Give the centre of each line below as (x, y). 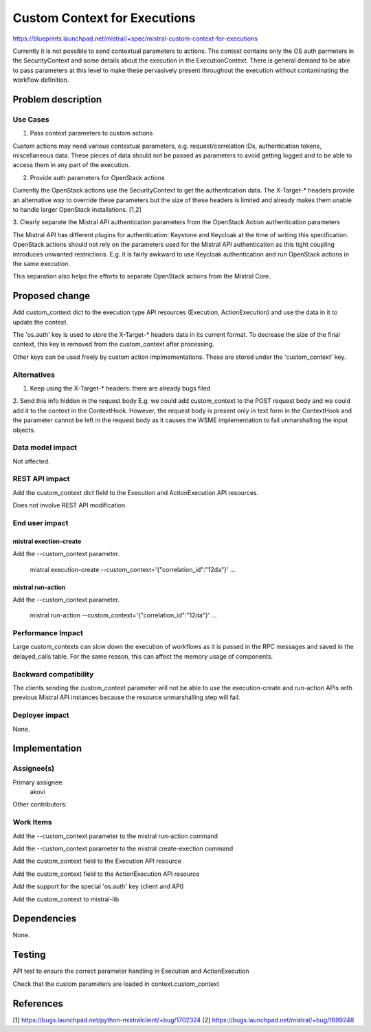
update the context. (41, 322)
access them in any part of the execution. (71, 165)
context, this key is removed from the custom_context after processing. (113, 344)
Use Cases (31, 119)
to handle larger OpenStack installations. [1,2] (77, 209)
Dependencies (45, 919)
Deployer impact (41, 715)
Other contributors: (40, 804)
